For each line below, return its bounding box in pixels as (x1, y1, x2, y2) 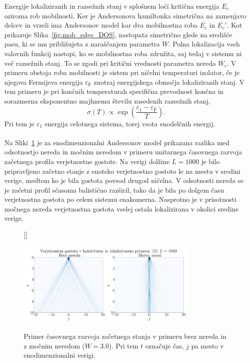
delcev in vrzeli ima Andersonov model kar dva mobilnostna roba (4, 20, 198, 30)
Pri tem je (4, 118, 35, 128)
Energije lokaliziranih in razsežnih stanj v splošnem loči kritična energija (4, 1, 220, 11)
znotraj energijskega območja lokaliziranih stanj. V (94, 76, 245, 87)
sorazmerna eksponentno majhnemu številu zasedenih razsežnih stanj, (4, 95, 211, 106)
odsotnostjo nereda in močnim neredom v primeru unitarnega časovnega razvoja (4, 147, 242, 157)
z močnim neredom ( (24, 340, 85, 350)
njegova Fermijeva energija (4, 76, 83, 87)
